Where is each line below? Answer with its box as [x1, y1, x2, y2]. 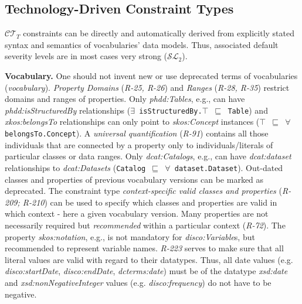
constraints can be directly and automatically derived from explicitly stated [23, 27, 295, 39]
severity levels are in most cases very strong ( [5, 50, 168, 62]
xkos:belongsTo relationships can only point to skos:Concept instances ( [5, 115, 260, 128]
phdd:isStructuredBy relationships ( [5, 104, 131, 116]
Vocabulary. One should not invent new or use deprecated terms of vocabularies [5, 69, 298, 81]
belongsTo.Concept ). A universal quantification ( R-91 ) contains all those [5, 127, 269, 139]
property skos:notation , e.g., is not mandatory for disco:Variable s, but [5, 230, 255, 242]
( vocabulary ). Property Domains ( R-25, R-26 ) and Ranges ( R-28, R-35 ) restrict [5, 81, 290, 93]
